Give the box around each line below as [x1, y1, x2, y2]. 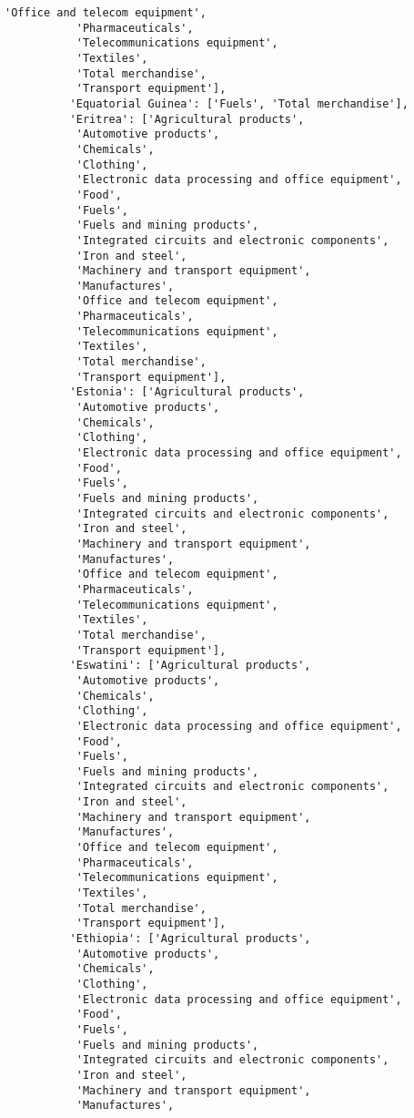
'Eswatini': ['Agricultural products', [69, 659, 311, 672]
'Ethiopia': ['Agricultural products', [69, 932, 311, 946]
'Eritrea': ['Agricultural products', [69, 112, 305, 126]
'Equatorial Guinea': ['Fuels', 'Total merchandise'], [69, 97, 409, 110]
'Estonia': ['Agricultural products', [69, 385, 305, 399]
